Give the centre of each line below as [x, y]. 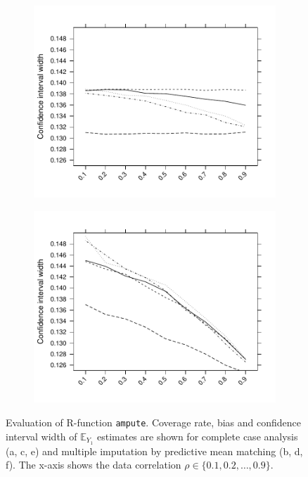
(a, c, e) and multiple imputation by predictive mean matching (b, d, [154, 451]
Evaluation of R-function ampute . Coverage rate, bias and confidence [153, 422]
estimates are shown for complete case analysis [197, 436]
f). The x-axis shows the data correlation [94, 465]
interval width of [41, 436]
